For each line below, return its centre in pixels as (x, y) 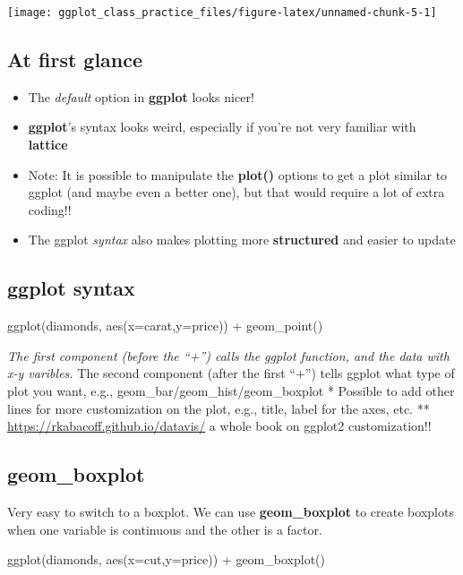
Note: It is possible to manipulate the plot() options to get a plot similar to (238, 174)
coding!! (50, 209)
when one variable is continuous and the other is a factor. (165, 529)
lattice (48, 145)
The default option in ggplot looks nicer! (141, 96)
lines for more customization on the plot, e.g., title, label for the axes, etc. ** (219, 408)
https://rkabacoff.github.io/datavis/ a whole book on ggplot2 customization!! (219, 426)
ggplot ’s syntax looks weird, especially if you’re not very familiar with (222, 127)
